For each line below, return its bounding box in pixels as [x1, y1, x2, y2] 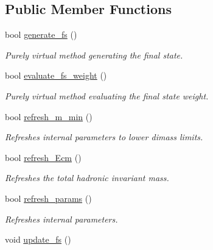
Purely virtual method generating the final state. [5, 48, 183, 61]
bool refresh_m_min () [5, 110, 93, 123]
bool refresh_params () [5, 191, 92, 204]
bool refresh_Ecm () [5, 151, 82, 163]
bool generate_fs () [5, 28, 77, 41]
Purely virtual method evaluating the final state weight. [5, 89, 209, 102]
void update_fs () [5, 233, 71, 246]
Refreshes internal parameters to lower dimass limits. [5, 130, 203, 143]
